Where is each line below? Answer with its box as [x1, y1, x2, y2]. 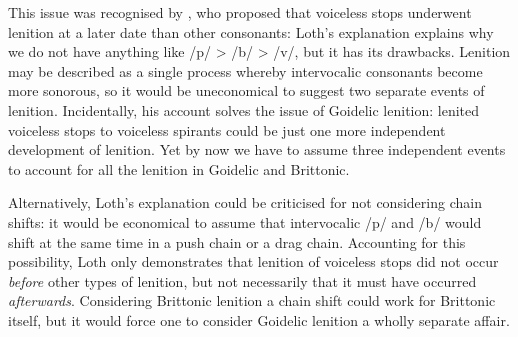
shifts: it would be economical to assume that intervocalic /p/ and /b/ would [8, 211, 482, 232]
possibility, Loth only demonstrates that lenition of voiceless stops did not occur [8, 251, 499, 272]
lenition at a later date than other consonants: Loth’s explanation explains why [8, 21, 494, 42]
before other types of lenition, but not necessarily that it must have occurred [8, 270, 477, 291]
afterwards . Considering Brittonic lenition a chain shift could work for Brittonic [8, 290, 496, 311]
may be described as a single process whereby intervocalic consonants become [8, 60, 483, 81]
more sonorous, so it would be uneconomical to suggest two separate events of [8, 80, 485, 101]
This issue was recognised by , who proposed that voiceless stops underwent [8, 2, 472, 22]
